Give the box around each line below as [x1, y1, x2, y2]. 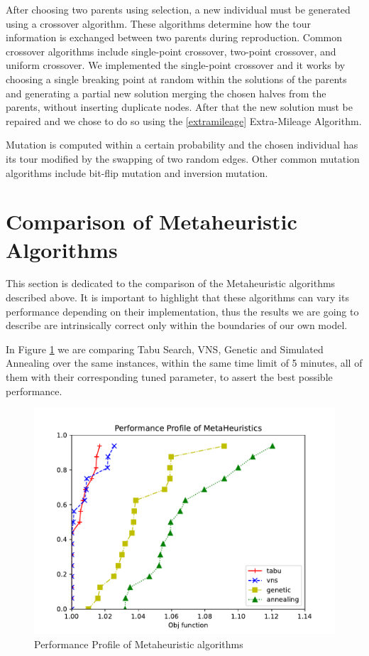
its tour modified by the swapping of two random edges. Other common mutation [6, 151, 360, 166]
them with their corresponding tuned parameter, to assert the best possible [6, 370, 333, 384]
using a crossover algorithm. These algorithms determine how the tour [6, 16, 311, 31]
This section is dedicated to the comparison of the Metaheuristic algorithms [6, 276, 336, 291]
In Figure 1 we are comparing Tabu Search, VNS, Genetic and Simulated [6, 341, 324, 356]
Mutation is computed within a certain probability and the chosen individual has [6, 137, 358, 152]
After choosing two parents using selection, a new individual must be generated [6, 2, 351, 16]
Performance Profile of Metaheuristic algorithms [34, 636, 243, 651]
